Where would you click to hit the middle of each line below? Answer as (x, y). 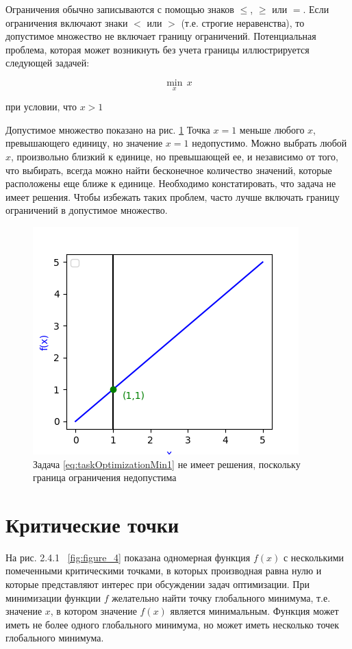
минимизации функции (53, 597)
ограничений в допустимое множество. (87, 210)
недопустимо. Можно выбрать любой (269, 143)
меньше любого (272, 129)
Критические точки (92, 524)
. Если (316, 9)
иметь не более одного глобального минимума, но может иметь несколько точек (173, 624)
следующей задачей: (48, 63)
